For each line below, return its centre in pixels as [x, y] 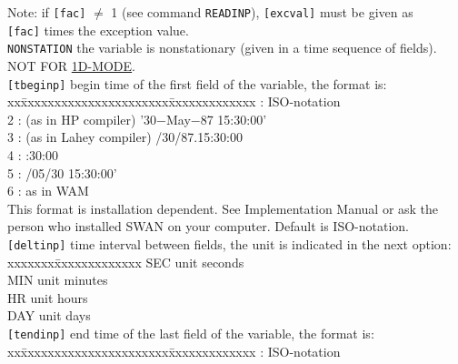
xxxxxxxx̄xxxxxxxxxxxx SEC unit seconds [126, 262]
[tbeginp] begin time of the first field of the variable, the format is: [197, 83]
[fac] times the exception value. [98, 30]
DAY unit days [49, 315]
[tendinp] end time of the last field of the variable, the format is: [191, 333]
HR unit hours [48, 297]
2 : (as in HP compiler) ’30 [82, 119]
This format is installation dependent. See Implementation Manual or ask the [223, 208]
